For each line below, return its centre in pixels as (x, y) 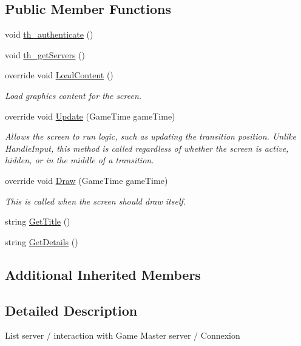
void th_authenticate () (49, 34)
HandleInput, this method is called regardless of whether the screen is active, (147, 148)
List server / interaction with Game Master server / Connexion (123, 335)
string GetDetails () (42, 241)
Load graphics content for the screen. (73, 95)
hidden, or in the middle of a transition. (79, 160)
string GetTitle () (38, 221)
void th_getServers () (45, 54)
